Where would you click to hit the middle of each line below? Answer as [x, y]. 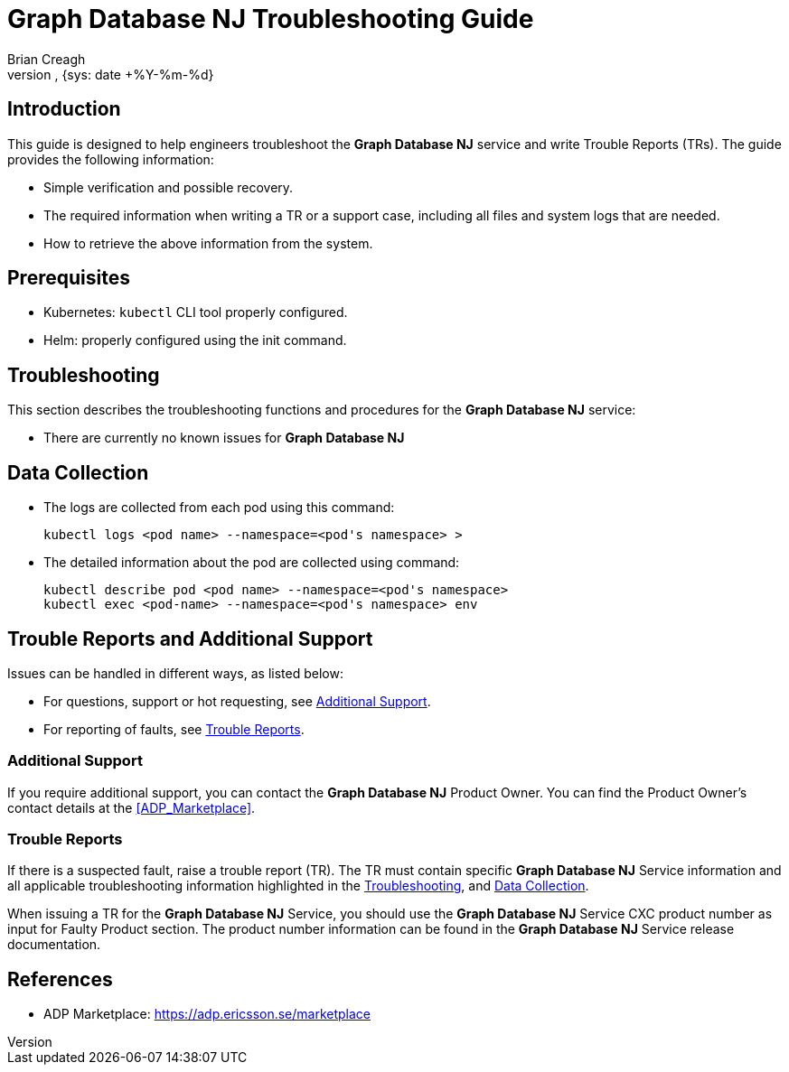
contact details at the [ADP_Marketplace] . [131, 807]
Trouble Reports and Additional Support [190, 639]
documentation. [54, 945]
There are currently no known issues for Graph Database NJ [224, 438]
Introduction [64, 109]
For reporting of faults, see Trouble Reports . [174, 729]
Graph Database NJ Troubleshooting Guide [271, 19]
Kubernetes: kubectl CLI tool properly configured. [196, 312]
